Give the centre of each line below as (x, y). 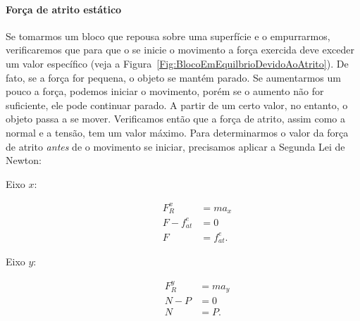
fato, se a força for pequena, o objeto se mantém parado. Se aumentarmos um (173, 77)
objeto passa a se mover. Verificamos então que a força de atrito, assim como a (175, 119)
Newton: (24, 160)
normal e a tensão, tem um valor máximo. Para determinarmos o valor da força (177, 132)
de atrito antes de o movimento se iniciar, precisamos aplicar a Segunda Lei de (175, 146)
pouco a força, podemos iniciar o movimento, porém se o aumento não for (165, 91)
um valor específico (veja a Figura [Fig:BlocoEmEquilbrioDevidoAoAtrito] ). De (177, 63)
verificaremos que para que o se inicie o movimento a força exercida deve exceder (180, 50)
